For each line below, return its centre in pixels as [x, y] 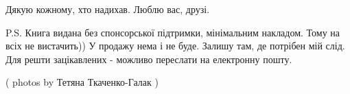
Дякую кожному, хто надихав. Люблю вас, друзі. [108, 9]
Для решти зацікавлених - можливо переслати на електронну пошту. [149, 59]
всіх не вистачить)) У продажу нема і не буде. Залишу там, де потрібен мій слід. [175, 46]
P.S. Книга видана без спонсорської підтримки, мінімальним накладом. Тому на [173, 32]
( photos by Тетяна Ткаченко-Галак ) [82, 82]
